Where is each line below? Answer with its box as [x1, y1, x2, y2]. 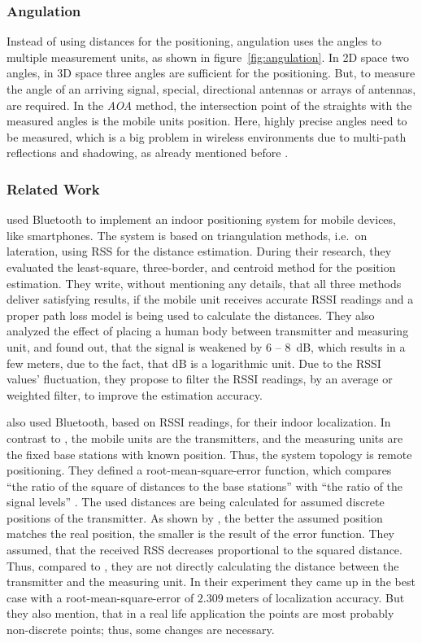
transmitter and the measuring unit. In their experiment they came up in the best [7, 573, 415, 590]
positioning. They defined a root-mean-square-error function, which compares [7, 461, 392, 479]
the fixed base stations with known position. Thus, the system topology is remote [7, 445, 412, 462]
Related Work [7, 178, 100, 199]
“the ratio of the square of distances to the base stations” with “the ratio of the [7, 477, 403, 494]
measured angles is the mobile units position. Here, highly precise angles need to [7, 112, 407, 129]
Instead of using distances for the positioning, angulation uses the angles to [7, 33, 382, 50]
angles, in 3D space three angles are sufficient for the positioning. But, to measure [7, 64, 415, 81]
